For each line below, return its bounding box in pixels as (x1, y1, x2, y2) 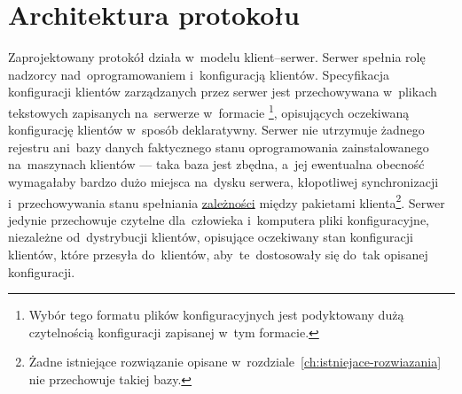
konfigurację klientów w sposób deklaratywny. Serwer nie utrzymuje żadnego (8, 120, 425, 139)
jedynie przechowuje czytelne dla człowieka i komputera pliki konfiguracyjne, (8, 210, 430, 228)
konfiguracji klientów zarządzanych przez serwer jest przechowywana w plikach (8, 82, 437, 101)
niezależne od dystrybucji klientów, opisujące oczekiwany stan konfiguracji (8, 228, 413, 246)
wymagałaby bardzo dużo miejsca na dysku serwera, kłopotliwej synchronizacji (8, 172, 439, 190)
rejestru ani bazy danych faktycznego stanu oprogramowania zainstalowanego (8, 137, 429, 156)
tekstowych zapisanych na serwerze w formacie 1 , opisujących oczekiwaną (8, 100, 410, 121)
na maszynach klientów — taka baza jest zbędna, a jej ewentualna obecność (8, 155, 425, 174)
